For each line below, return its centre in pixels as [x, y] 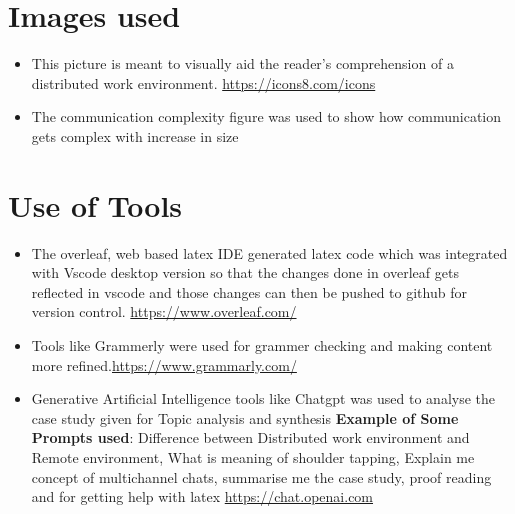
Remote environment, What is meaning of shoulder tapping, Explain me [253, 456]
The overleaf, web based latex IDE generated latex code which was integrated [269, 252]
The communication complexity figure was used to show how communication [266, 116]
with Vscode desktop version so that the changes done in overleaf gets [245, 272]
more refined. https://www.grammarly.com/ [164, 364]
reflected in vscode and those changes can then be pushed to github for [249, 291]
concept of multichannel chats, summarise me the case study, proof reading [261, 476]
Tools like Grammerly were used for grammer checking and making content [262, 345]
